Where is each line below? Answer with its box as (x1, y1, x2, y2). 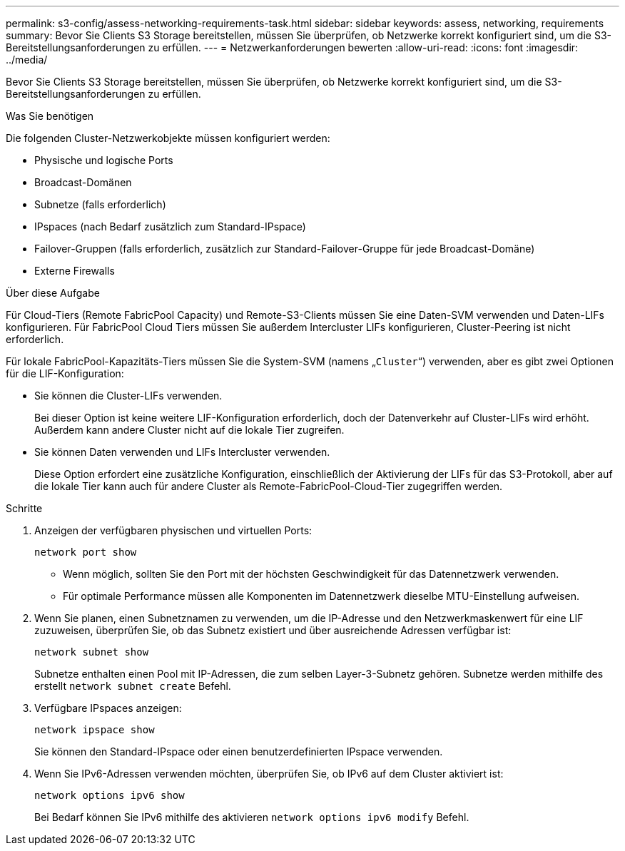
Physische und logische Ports (34, 154, 173, 166)
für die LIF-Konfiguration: (6, 367, 124, 379)
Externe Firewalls (34, 265, 115, 277)
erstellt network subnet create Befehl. (34, 680, 231, 692)
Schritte (6, 502, 43, 514)
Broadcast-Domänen (34, 176, 132, 188)
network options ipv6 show (34, 790, 185, 801)
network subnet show (34, 646, 149, 658)
